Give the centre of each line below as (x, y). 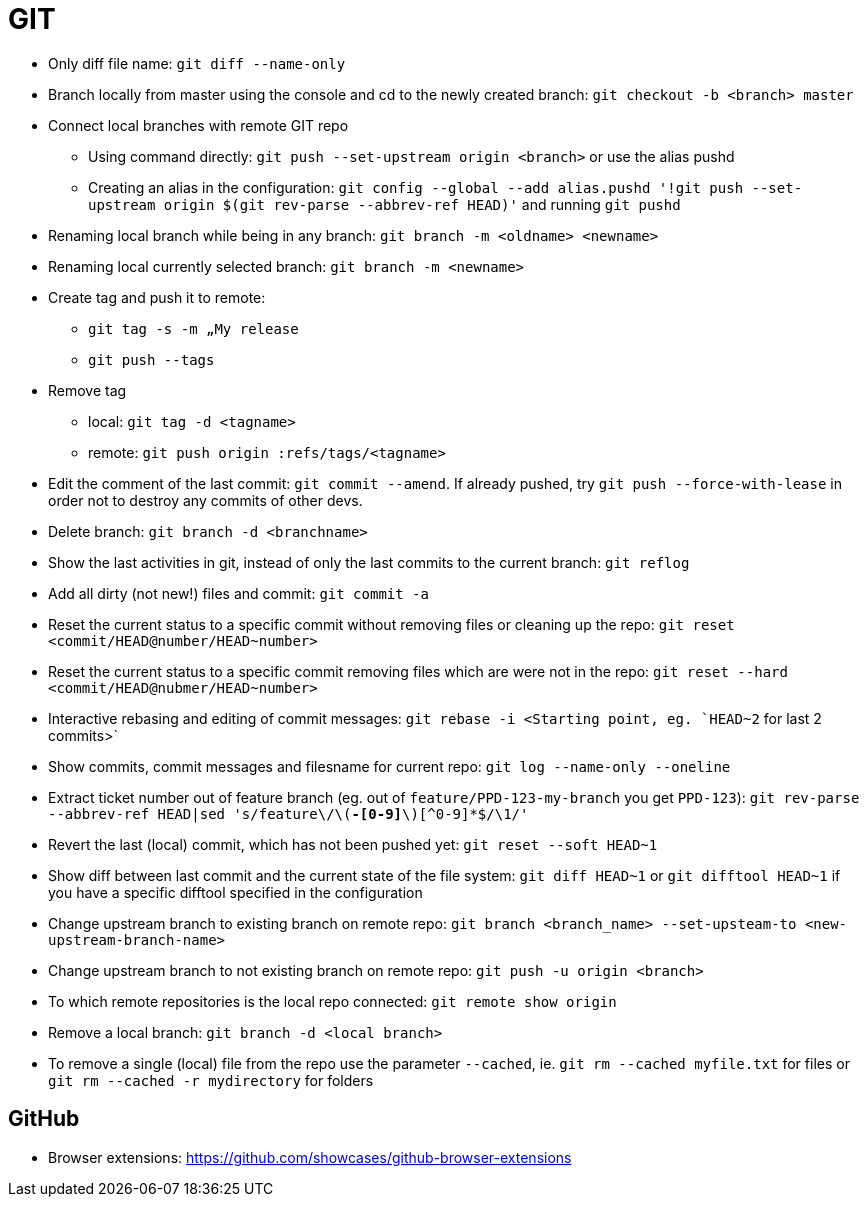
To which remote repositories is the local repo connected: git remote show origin (332, 1001)
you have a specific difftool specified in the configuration (235, 892)
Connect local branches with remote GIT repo (198, 125)
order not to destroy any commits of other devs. (205, 500)
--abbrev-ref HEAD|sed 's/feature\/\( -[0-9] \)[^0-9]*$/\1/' (288, 813)
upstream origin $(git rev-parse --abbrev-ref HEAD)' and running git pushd (384, 204)
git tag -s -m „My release (193, 328)
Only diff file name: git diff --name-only (197, 63)
